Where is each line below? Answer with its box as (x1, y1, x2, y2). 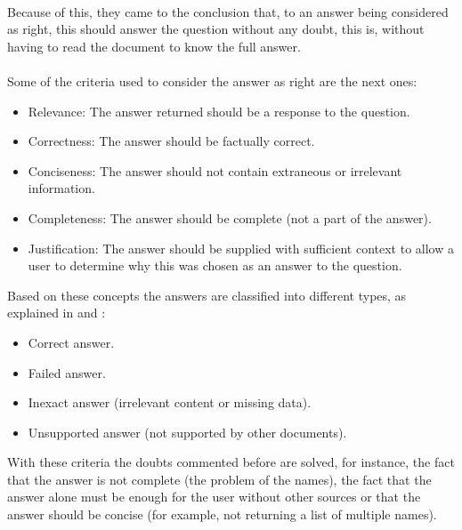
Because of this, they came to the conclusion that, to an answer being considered (7, 2, 449, 20)
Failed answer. (28, 363, 106, 381)
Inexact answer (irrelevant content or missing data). (28, 393, 312, 412)
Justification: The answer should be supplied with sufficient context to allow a (28, 238, 454, 257)
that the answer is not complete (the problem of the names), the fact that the (7, 470, 432, 488)
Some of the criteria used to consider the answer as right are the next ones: (7, 71, 417, 90)
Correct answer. (28, 333, 115, 351)
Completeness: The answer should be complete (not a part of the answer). (28, 208, 432, 227)
